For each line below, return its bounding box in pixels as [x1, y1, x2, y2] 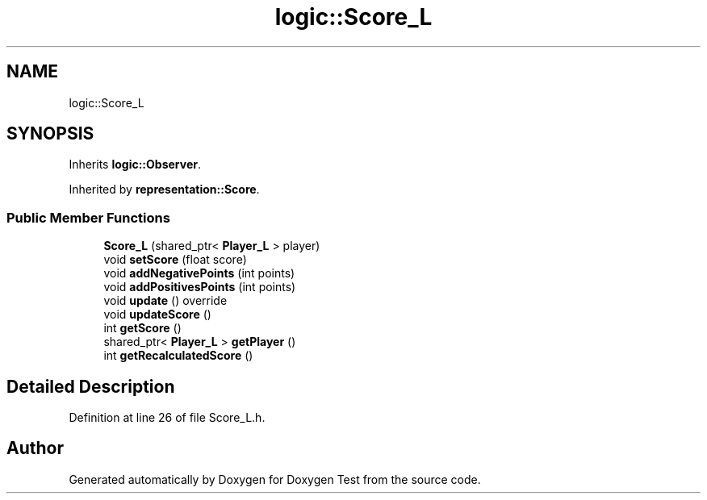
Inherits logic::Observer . [69, 157, 201, 172]
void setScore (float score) [103, 252, 247, 267]
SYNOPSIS [6, 123, 94, 144]
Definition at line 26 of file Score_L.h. [69, 410, 266, 425]
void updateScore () [103, 307, 211, 322]
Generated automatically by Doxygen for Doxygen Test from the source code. [69, 472, 481, 486]
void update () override [103, 294, 228, 308]
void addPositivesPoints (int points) [103, 280, 296, 294]
